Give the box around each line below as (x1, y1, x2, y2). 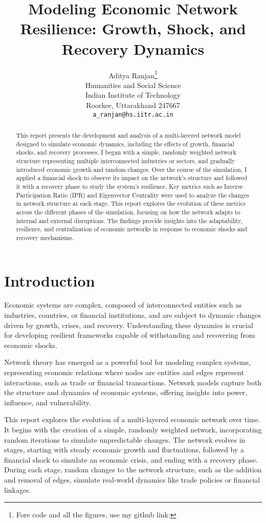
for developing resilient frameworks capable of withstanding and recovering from (4, 330, 255, 340)
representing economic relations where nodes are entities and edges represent (4, 367, 244, 378)
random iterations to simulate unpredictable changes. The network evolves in (4, 434, 246, 445)
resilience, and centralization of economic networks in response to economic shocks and (16, 225, 248, 233)
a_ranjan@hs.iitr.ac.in (93, 111, 173, 118)
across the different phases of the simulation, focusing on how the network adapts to (16, 207, 240, 216)
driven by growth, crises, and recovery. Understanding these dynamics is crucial (4, 319, 253, 330)
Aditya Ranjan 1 (108, 68, 158, 80)
